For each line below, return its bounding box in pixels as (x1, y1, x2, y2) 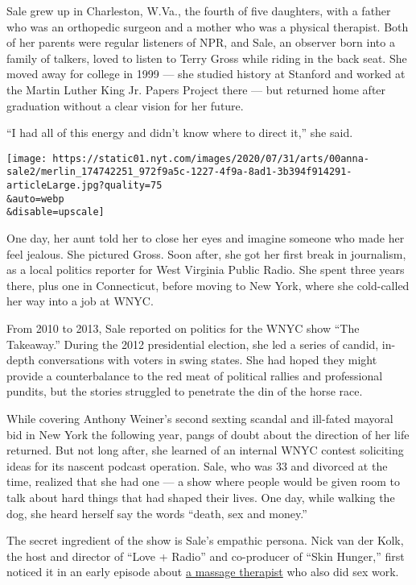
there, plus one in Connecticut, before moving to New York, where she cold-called (6, 276, 410, 293)
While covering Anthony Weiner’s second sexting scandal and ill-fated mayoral (6, 409, 393, 426)
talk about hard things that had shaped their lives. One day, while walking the (6, 488, 395, 505)
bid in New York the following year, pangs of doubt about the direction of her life (6, 425, 410, 442)
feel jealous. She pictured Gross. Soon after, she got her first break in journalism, (6, 245, 406, 262)
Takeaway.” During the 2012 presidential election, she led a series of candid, (6, 335, 379, 352)
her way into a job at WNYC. (6, 292, 154, 309)
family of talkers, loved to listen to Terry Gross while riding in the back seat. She (6, 49, 407, 66)
